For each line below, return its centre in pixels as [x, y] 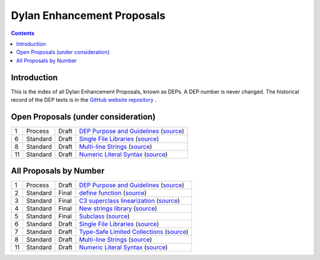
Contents [23, 33]
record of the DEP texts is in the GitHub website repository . [84, 100]
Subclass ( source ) [104, 216]
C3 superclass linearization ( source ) [129, 201]
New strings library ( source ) [118, 208]
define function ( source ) [113, 193]
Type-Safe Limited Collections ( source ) [134, 232]
